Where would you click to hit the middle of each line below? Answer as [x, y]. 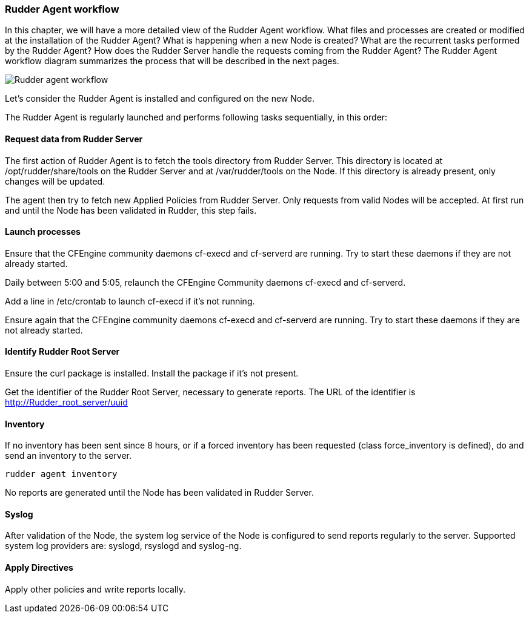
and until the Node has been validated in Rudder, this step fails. [131, 210]
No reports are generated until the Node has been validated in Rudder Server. [159, 493]
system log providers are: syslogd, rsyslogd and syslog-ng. [123, 546]
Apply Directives [39, 568]
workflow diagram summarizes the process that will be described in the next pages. [172, 61]
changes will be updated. [55, 181]
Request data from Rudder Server [74, 139]
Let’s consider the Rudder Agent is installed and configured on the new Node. [160, 99]
